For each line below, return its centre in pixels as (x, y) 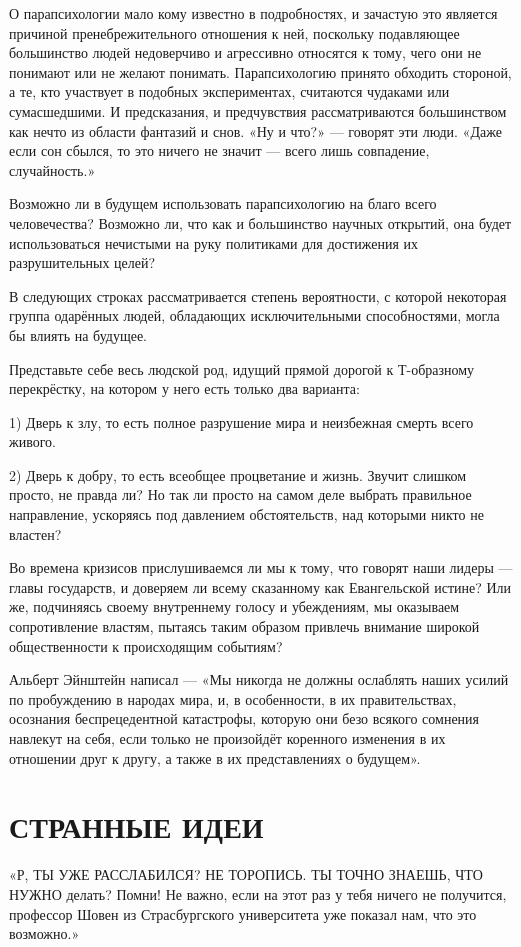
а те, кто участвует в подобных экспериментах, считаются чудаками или (229, 91)
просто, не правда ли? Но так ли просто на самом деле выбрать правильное (240, 494)
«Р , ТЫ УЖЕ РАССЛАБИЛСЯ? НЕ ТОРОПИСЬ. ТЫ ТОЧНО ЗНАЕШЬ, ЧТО (246, 874)
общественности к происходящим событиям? (146, 645)
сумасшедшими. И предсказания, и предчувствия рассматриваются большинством (258, 110)
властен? (35, 533)
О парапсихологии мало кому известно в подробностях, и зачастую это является (253, 13)
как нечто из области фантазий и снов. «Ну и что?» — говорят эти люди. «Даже (255, 130)
